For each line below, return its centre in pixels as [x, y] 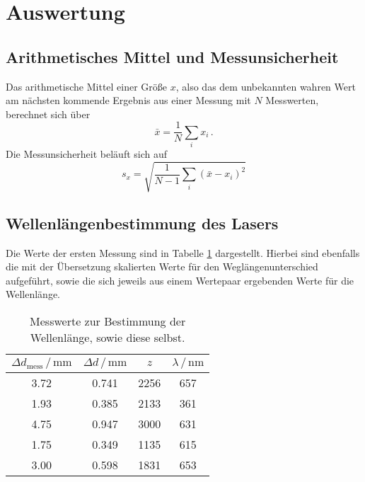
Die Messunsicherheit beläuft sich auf [87, 154]
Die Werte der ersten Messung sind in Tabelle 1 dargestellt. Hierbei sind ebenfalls [183, 252]
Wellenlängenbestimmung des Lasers [142, 223]
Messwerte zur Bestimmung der [108, 321]
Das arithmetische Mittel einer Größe [87, 86]
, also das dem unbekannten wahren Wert [266, 86]
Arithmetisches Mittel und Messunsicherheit [172, 56]
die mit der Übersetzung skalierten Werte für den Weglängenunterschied [162, 266]
